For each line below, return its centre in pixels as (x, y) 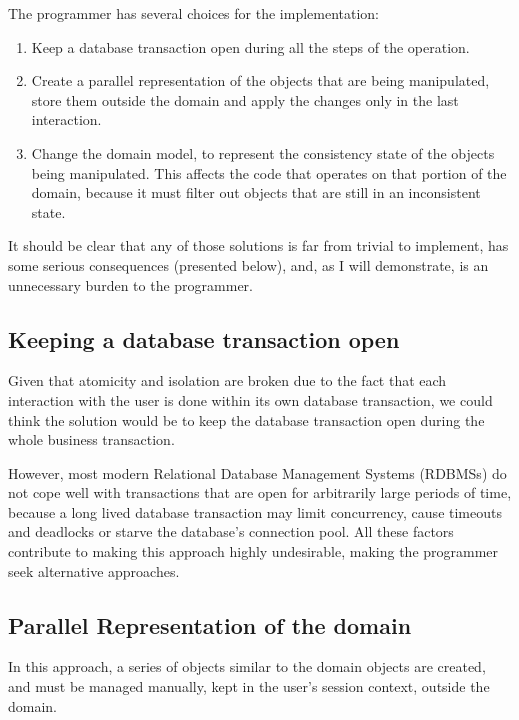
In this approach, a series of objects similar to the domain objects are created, (247, 666)
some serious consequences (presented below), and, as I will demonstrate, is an (248, 264)
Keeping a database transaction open (204, 338)
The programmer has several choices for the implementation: (193, 13)
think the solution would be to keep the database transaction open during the (246, 419)
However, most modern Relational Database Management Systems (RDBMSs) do (257, 472)
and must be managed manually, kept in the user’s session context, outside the (249, 686)
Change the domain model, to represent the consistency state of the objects (263, 152)
